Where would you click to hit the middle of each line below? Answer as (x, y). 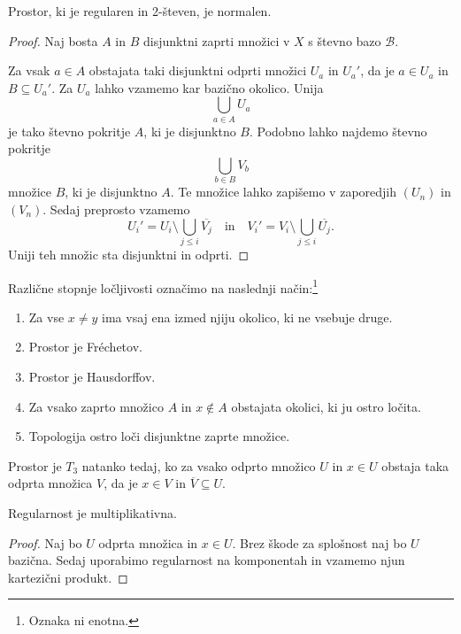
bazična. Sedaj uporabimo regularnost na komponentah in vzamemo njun (207, 560)
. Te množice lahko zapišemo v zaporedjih (284, 192)
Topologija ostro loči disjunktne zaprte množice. (159, 436)
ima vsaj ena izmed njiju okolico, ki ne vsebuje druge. (247, 317)
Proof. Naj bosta (53, 40)
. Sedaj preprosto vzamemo (116, 209)
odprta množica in (148, 542)
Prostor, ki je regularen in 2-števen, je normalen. (140, 11)
